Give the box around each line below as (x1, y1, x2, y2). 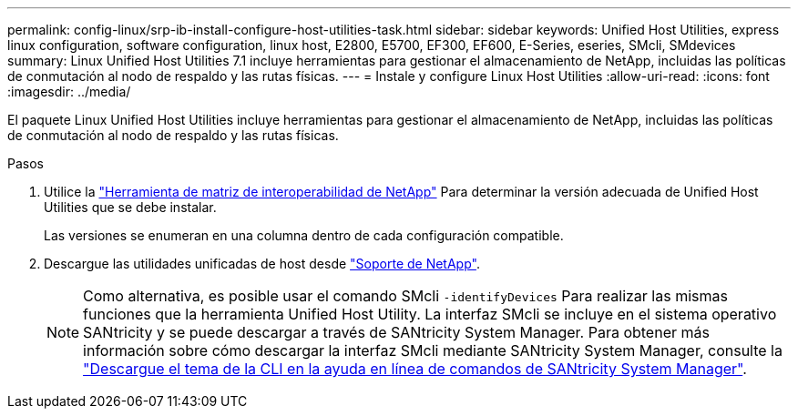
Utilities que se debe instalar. (44, 199, 217, 215)
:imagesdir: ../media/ (7, 84, 131, 99)
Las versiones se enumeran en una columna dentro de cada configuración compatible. (44, 228, 564, 243)
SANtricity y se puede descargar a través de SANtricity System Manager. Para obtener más (83, 323, 710, 341)
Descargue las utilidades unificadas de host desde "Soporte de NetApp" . (44, 256, 480, 271)
